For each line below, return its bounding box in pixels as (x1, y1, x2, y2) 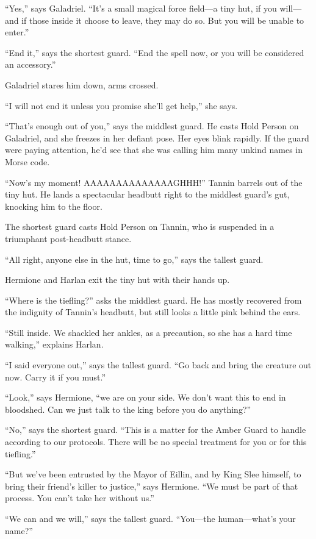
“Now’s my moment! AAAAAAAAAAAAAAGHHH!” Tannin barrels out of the (5, 176, 303, 188)
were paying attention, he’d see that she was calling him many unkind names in (5, 143, 303, 156)
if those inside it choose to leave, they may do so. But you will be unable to (21, 13, 304, 26)
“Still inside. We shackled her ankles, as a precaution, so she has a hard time (5, 326, 292, 338)
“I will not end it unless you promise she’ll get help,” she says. (5, 99, 238, 112)
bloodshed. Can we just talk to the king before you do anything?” (5, 402, 251, 415)
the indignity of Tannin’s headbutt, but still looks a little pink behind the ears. (5, 305, 301, 318)
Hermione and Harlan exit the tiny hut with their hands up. (5, 273, 230, 286)
